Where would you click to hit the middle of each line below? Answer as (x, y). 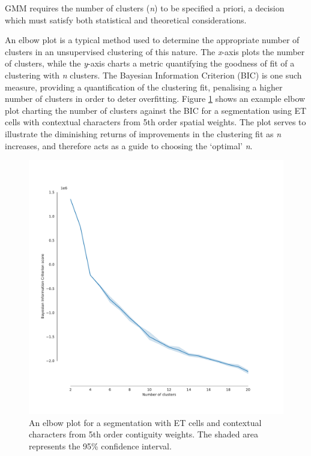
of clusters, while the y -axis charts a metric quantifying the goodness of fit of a (150, 63)
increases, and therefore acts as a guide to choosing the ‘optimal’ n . (129, 145)
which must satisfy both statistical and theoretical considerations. (126, 19)
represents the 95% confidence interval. (100, 446)
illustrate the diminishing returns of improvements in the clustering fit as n (143, 133)
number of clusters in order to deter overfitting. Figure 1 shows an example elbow (155, 99)
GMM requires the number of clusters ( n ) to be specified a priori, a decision (145, 8)
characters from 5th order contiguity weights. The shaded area (143, 434)
